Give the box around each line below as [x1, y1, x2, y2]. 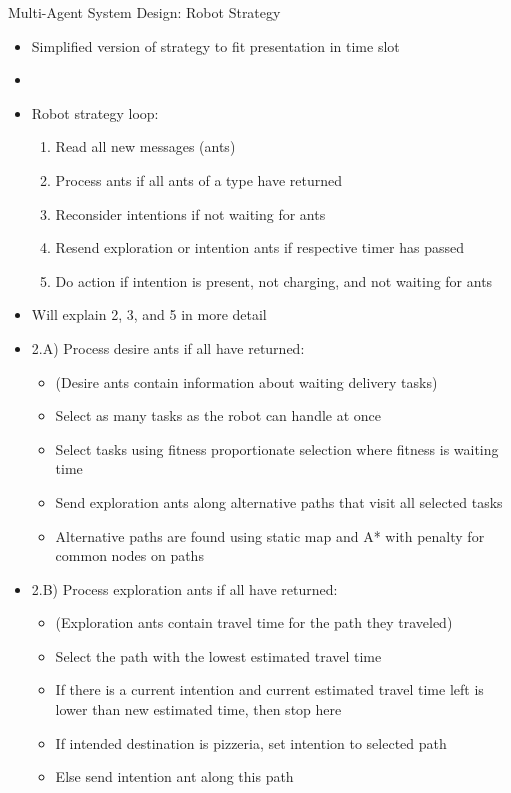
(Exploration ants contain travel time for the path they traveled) [55, 612, 453, 633]
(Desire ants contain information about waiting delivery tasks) [55, 371, 438, 392]
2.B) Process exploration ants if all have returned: [31, 578, 338, 599]
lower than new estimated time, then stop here [55, 699, 342, 720]
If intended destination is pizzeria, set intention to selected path [55, 732, 447, 753]
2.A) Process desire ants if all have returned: [31, 337, 305, 358]
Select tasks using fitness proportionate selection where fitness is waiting [55, 438, 499, 459]
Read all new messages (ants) [55, 136, 236, 157]
